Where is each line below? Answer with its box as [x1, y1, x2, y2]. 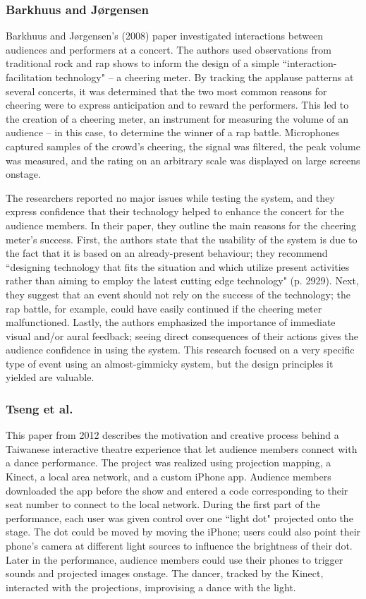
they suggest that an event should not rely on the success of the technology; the [6, 286, 350, 301]
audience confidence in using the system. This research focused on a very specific [6, 342, 355, 357]
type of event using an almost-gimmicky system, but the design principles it [6, 356, 334, 370]
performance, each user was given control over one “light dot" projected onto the [6, 510, 353, 525]
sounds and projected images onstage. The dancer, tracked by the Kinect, [6, 566, 324, 581]
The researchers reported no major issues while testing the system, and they [6, 190, 335, 205]
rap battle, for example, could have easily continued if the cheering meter [6, 301, 322, 315]
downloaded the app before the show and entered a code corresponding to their [6, 483, 348, 497]
